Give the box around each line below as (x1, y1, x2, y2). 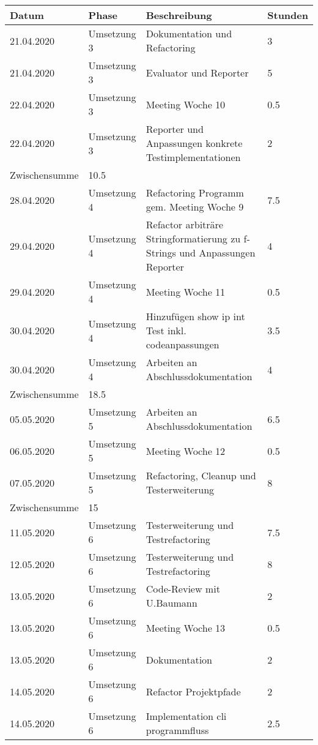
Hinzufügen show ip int (146, 309, 245, 323)
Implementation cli (146, 709, 227, 723)
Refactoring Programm (146, 185, 244, 200)
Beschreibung (146, 8, 212, 22)
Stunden (267, 8, 308, 22)
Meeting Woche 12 (146, 443, 226, 458)
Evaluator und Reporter (146, 65, 249, 80)
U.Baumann (146, 596, 198, 610)
